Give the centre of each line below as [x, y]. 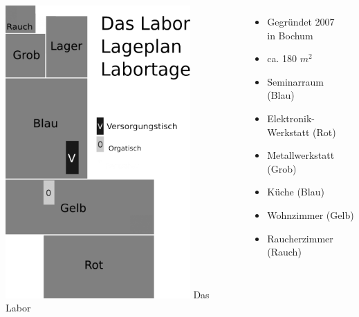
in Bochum [290, 35]
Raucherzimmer [300, 238]
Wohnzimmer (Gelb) [311, 214]
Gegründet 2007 [301, 21]
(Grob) [282, 168]
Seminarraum [296, 81]
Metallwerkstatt [301, 155]
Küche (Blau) [296, 192]
